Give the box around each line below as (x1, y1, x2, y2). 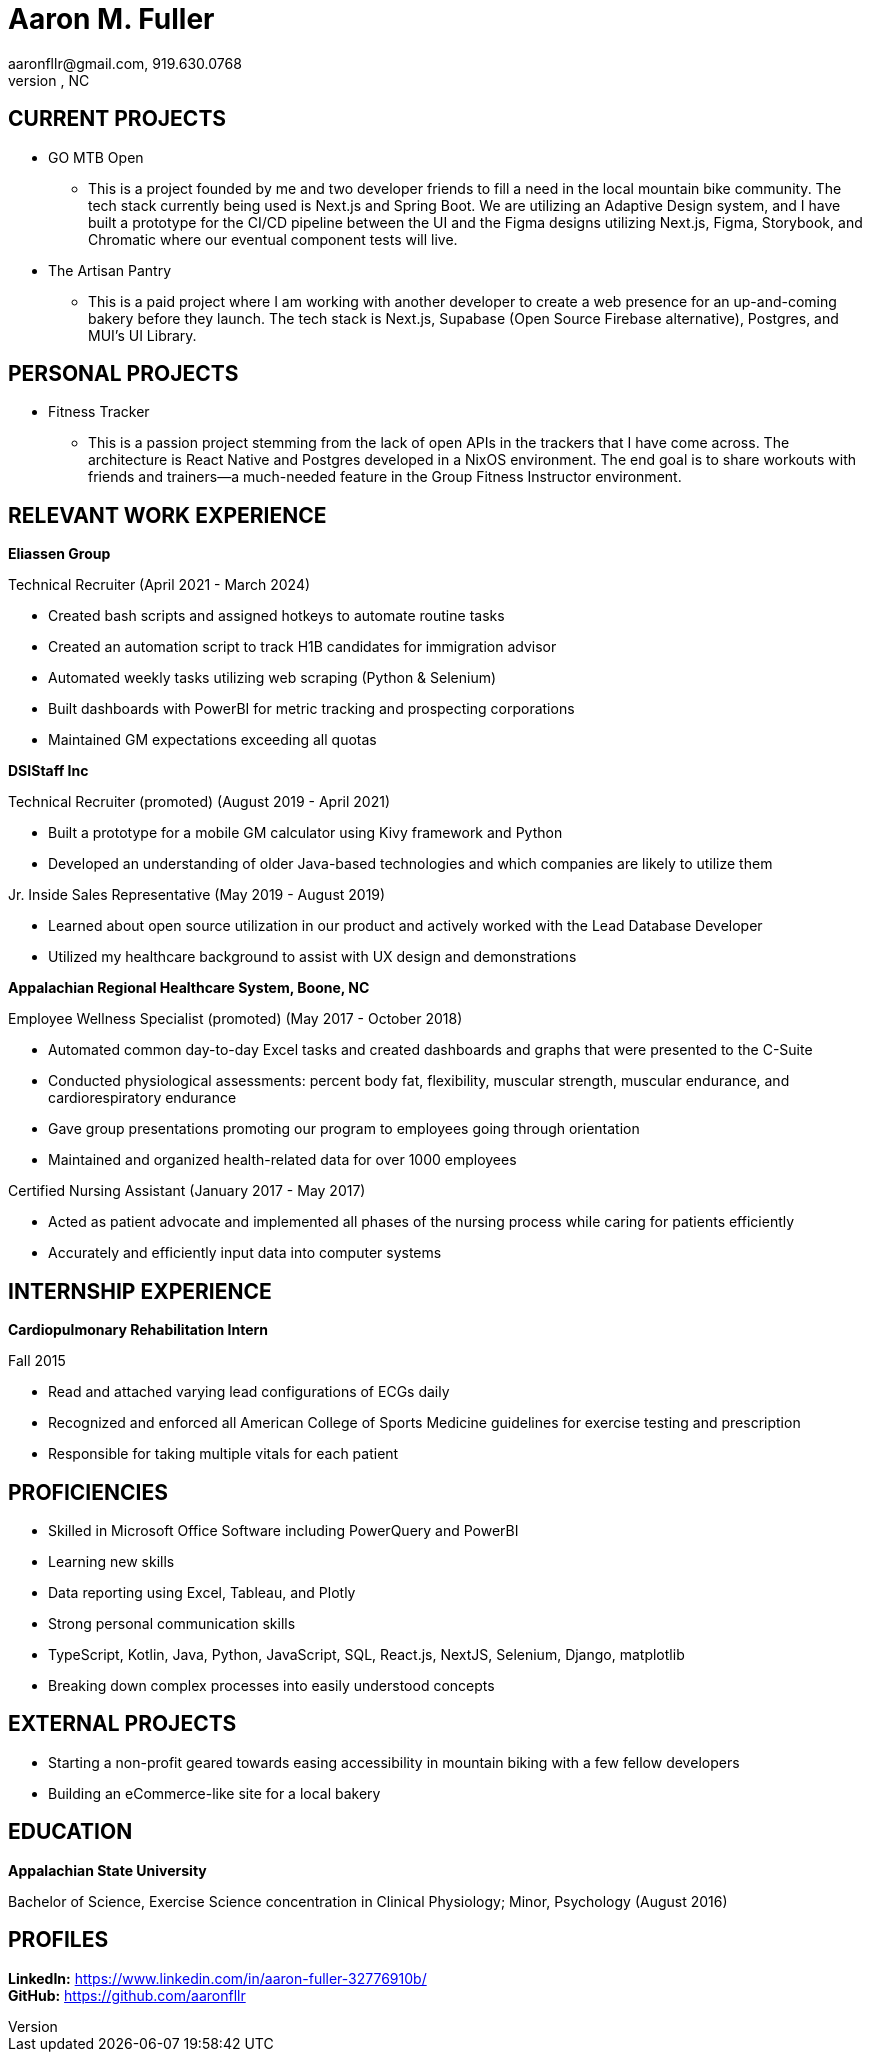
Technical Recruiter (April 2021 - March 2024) (8, 576, 311, 594)
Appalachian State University (8, 1861, 207, 1879)
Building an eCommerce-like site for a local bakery (48, 1784, 381, 1802)
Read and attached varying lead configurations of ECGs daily (48, 1383, 450, 1401)
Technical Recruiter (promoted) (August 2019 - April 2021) (8, 793, 391, 811)
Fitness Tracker (48, 403, 150, 421)
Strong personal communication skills (48, 1614, 296, 1632)
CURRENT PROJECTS (8, 106, 227, 132)
